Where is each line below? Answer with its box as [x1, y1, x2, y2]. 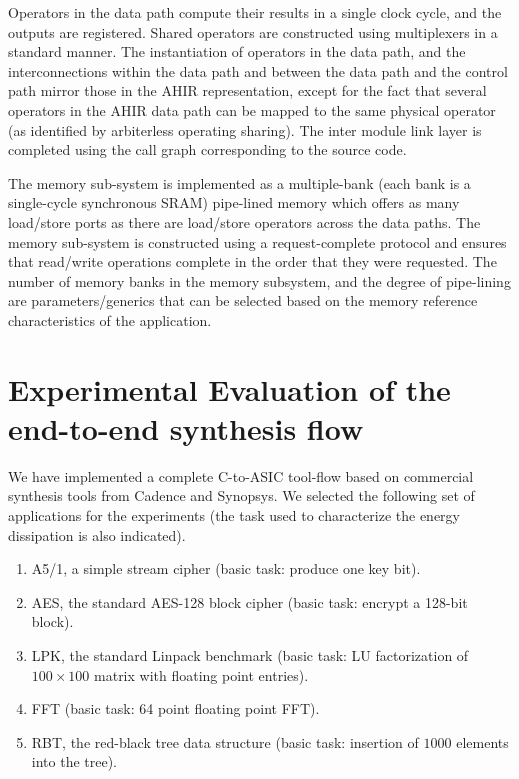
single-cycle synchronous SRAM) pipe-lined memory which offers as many [8, 192, 460, 213]
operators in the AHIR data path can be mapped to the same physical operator [8, 99, 496, 120]
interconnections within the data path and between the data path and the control [8, 60, 508, 81]
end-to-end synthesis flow [8, 407, 364, 448]
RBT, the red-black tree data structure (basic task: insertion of [31, 731, 419, 752]
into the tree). [31, 751, 118, 772]
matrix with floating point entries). [94, 664, 309, 685]
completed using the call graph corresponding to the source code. [8, 139, 407, 160]
